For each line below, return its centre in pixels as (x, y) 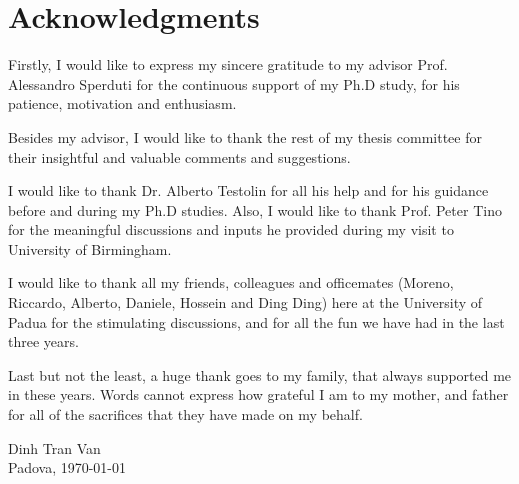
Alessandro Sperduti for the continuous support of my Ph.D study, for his (234, 83)
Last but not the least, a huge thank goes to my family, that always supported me (260, 374)
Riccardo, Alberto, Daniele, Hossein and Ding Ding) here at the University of (245, 302)
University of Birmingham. (90, 248)
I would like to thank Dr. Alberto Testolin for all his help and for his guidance (248, 190)
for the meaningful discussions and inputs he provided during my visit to (231, 229)
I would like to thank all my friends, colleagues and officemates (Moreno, (231, 282)
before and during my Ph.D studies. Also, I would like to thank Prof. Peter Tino (255, 209)
